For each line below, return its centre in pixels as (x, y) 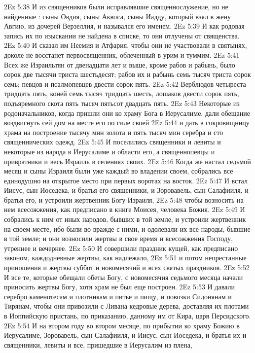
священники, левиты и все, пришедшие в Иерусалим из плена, (98, 344)
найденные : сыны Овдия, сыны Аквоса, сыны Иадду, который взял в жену (118, 16)
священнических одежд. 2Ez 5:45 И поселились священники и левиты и (112, 142)
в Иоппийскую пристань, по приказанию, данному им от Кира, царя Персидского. (127, 316)
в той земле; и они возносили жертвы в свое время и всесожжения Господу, (118, 238)
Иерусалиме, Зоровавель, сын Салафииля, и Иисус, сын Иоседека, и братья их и (125, 335)
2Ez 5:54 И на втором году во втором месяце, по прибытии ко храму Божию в (122, 325)
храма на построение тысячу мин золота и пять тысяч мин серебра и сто (114, 132)
